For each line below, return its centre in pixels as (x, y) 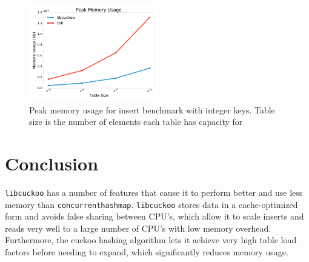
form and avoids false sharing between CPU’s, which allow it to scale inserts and (154, 216)
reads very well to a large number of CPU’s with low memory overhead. (138, 228)
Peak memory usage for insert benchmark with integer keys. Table (152, 109)
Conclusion (52, 163)
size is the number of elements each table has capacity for (136, 122)
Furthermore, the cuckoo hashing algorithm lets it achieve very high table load (151, 240)
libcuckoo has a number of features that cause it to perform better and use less (154, 192)
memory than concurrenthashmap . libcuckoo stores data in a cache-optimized (151, 204)
